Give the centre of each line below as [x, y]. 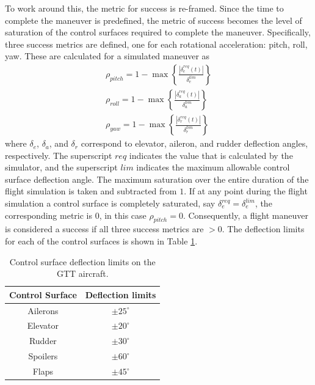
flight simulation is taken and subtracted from [91, 191]
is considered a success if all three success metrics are [104, 229]
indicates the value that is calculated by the [211, 155]
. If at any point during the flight [246, 191]
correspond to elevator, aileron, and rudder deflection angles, [194, 143]
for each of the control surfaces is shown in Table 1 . [101, 241]
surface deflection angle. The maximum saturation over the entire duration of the [157, 179]
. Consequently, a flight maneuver [246, 215]
